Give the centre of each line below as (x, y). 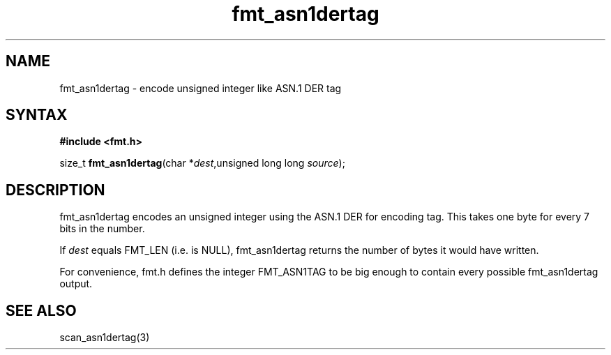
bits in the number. (102, 229)
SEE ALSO (41, 310)
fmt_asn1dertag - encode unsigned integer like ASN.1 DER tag (201, 88)
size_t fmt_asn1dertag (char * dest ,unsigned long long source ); (202, 163)
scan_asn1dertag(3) (105, 338)
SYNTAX (37, 115)
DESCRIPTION (55, 190)
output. (76, 284)
